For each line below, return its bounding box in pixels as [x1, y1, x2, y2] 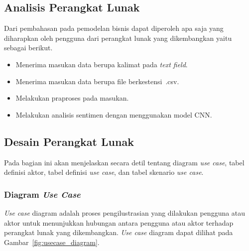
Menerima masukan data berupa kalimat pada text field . [15, 59, 188, 69]
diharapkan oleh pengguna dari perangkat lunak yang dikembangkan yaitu [4, 32, 232, 43]
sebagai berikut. [4, 42, 53, 53]
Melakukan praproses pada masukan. [15, 93, 129, 103]
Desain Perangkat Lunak [4, 133, 134, 149]
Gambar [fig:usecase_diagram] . [4, 237, 100, 247]
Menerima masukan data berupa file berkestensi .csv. [15, 76, 179, 86]
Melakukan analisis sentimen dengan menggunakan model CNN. [15, 109, 212, 120]
